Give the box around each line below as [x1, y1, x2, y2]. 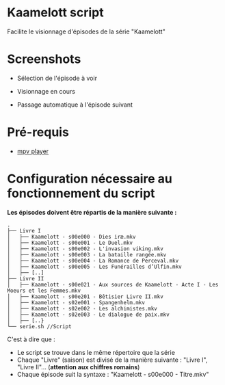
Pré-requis [7, 124, 70, 140]
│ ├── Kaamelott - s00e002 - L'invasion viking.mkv [7, 245, 164, 252]
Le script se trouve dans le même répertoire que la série [16, 348, 176, 356]
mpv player [16, 147, 49, 155]
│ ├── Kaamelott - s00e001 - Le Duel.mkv [7, 239, 133, 246]
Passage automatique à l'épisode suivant [16, 101, 133, 109]
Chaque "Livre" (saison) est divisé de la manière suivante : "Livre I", [16, 356, 208, 364]
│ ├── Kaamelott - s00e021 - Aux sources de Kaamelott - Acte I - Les [7, 281, 219, 288]
